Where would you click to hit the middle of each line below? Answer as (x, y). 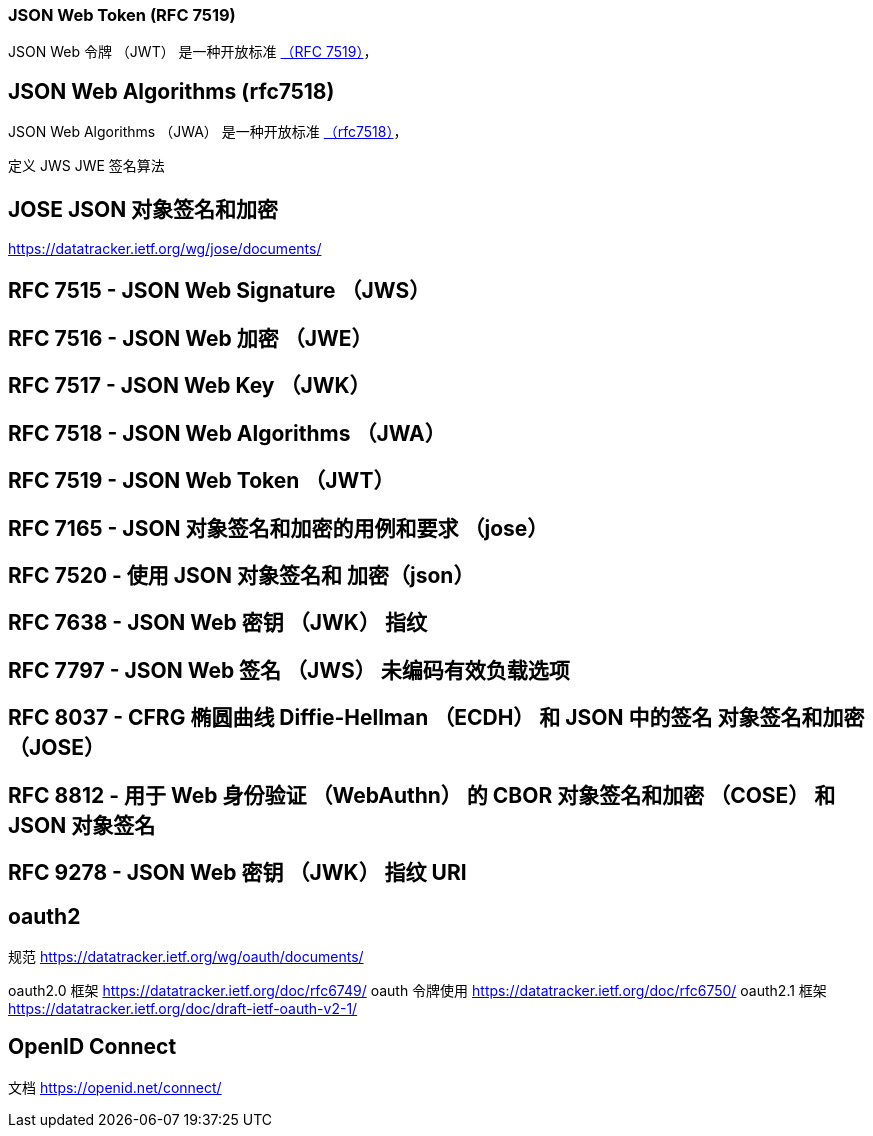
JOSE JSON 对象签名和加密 (143, 209)
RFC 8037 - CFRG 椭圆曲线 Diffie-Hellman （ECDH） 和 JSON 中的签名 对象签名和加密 (436, 718)
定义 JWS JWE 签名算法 (86, 166)
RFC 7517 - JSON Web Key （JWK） (189, 386)
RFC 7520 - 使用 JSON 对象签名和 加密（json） (241, 576)
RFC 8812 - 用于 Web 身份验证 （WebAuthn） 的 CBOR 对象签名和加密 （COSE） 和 (422, 795)
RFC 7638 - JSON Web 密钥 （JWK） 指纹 (217, 623)
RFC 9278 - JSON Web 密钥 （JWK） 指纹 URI (237, 873)
